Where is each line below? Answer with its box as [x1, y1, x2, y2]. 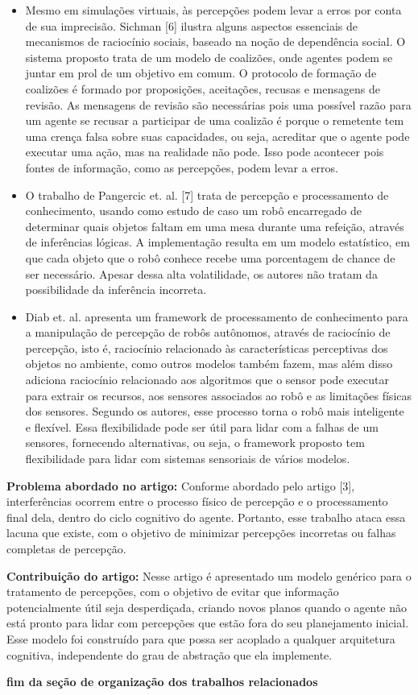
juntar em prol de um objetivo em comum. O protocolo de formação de [25, 64, 377, 81]
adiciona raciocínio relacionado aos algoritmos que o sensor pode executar [25, 371, 390, 388]
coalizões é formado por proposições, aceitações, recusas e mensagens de [25, 80, 380, 97]
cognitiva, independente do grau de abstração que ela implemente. [6, 646, 333, 663]
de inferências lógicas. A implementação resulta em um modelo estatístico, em [25, 234, 410, 250]
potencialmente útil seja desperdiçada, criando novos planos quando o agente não [6, 598, 408, 615]
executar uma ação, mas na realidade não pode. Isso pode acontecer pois [25, 143, 384, 160]
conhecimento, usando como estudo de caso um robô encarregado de [25, 202, 362, 219]
